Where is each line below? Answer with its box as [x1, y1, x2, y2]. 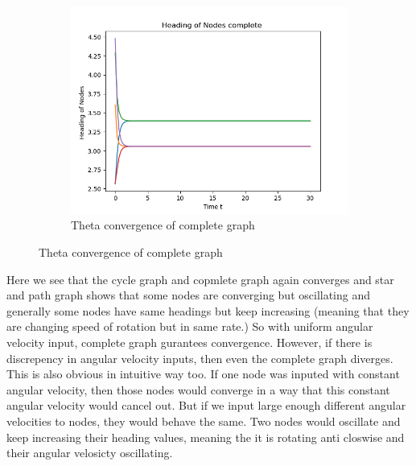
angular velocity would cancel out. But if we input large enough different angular [6, 397, 406, 414]
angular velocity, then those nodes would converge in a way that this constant [6, 381, 390, 398]
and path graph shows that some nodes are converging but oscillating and [6, 287, 371, 303]
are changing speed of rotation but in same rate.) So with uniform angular [6, 318, 373, 335]
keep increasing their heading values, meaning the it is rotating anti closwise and [6, 428, 405, 445]
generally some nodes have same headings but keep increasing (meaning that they [6, 302, 410, 319]
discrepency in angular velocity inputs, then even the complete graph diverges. [6, 349, 393, 366]
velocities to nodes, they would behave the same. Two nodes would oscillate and [6, 412, 401, 429]
